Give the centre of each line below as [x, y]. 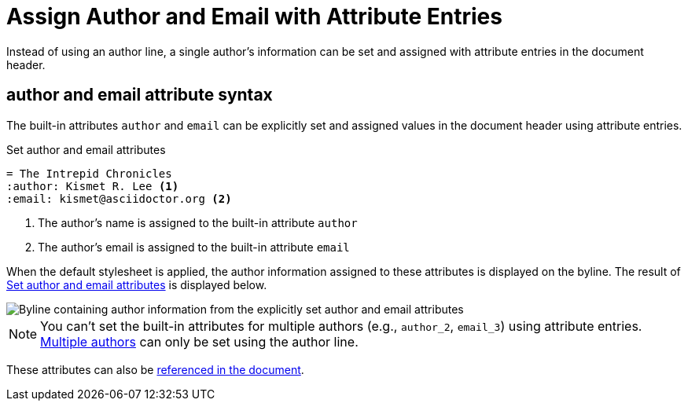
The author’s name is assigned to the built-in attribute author [198, 222]
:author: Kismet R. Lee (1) [93, 186]
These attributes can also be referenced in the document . [155, 369]
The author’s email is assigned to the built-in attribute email [194, 247]
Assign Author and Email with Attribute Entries [254, 16]
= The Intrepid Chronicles [89, 173]
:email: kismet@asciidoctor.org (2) [119, 198]
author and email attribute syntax [140, 95]
